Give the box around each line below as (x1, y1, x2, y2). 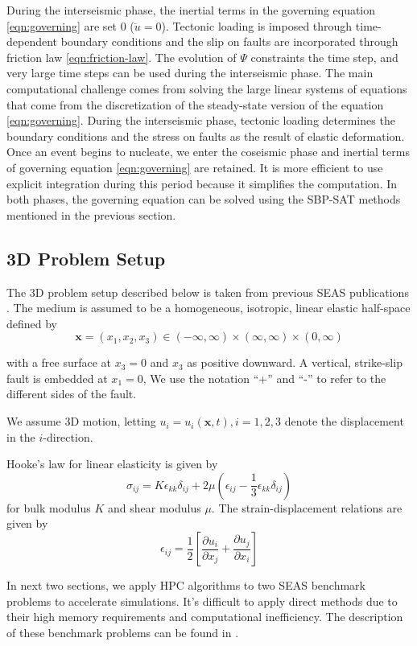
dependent (6, 33, 58, 50)
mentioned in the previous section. (6, 206, 176, 223)
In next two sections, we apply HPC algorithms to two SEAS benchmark (6, 577, 365, 594)
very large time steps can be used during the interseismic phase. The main (6, 64, 374, 81)
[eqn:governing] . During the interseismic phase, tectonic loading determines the (6, 112, 395, 129)
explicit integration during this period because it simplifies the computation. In (6, 175, 398, 191)
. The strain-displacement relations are (211, 499, 403, 516)
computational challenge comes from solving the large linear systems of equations (6, 80, 407, 97)
